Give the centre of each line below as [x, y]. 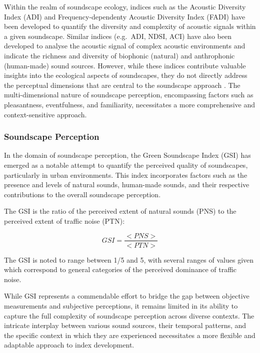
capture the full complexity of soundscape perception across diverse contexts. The [129, 315]
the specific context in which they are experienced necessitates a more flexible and [130, 335]
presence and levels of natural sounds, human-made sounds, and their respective [127, 184]
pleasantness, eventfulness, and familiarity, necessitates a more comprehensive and [130, 104]
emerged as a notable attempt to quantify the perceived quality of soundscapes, [126, 165]
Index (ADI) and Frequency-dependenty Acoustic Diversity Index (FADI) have [125, 16]
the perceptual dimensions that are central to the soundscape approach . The [122, 85]
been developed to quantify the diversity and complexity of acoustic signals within [130, 26]
